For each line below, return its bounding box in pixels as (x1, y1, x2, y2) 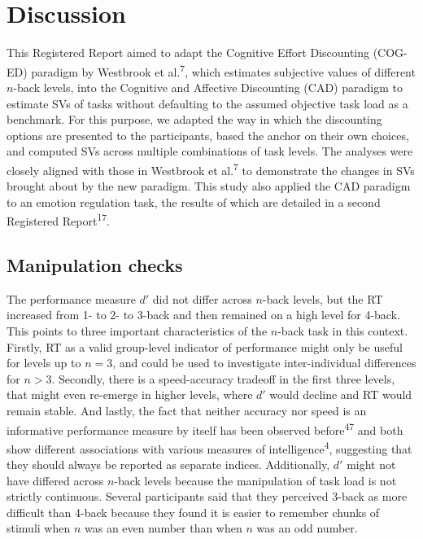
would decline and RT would (269, 386, 412, 403)
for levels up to (7, 354, 81, 371)
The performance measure (7, 290, 136, 307)
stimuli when (7, 519, 71, 537)
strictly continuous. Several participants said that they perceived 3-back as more (7, 488, 408, 505)
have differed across (7, 471, 104, 489)
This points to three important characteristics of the (7, 322, 268, 340)
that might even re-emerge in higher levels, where (7, 386, 253, 403)
